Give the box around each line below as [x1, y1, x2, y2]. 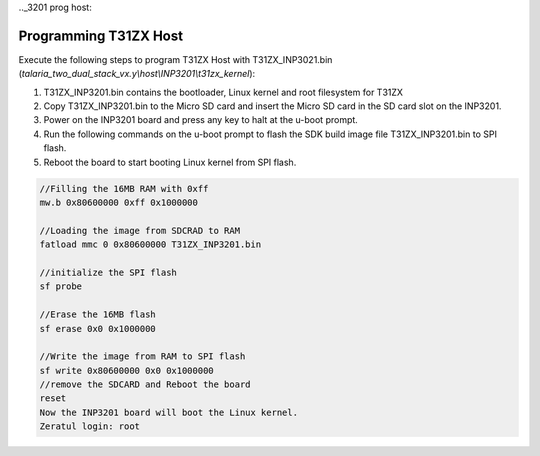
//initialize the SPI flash [39, 266, 177, 278]
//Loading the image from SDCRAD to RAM [39, 225, 240, 236]
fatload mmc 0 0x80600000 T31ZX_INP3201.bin [39, 239, 262, 250]
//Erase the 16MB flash [39, 309, 157, 320]
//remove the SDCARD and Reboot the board [39, 379, 251, 390]
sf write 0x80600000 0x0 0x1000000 [39, 365, 214, 376]
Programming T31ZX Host [18, 27, 184, 44]
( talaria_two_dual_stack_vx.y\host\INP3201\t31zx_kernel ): [18, 68, 256, 80]
